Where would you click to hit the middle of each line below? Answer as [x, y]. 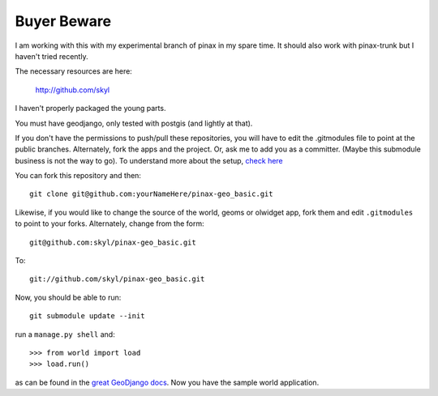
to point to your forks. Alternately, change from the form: [109, 224]
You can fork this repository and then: [78, 176]
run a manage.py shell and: [65, 334]
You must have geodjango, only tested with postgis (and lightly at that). [134, 123]
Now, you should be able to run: [68, 297]
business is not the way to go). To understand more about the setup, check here [149, 160]
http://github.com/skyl [72, 90]
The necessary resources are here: [74, 71]
